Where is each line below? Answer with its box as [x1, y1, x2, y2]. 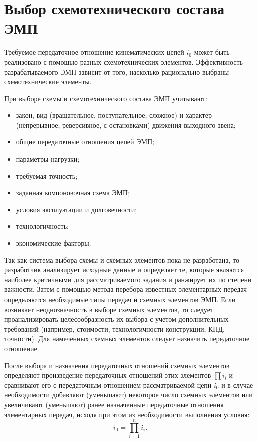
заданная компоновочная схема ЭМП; [16, 187, 130, 198]
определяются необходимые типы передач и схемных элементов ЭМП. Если [4, 294, 236, 304]
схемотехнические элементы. [4, 76, 92, 87]
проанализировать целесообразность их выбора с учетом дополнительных [4, 314, 229, 324]
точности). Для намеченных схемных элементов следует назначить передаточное [4, 333, 250, 344]
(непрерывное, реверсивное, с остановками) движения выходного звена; [16, 119, 236, 130]
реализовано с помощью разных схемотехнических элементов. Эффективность [4, 56, 243, 67]
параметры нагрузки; [16, 154, 80, 164]
